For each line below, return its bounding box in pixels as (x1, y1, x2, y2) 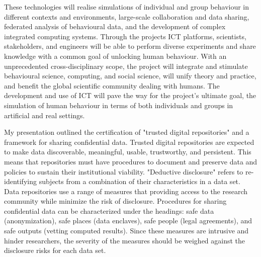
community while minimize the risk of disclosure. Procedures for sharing (4, 196, 227, 206)
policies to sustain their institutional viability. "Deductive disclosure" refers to (4, 166, 243, 177)
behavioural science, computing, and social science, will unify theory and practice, (4, 70, 256, 81)
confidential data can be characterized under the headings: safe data (4, 205, 214, 216)
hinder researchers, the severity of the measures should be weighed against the (4, 235, 245, 245)
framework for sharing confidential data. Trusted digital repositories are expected (4, 136, 254, 147)
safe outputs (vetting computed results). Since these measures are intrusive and (4, 225, 249, 236)
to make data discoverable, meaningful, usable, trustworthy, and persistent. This (4, 146, 251, 157)
